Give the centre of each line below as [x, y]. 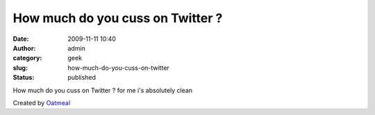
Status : [24, 78]
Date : [21, 39]
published [82, 78]
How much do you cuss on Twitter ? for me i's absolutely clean [103, 90]
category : [27, 58]
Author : [24, 48]
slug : [20, 68]
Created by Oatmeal [42, 103]
